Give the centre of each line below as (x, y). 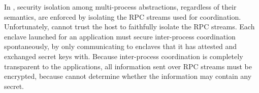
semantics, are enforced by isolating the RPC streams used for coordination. (123, 16)
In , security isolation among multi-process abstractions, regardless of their (120, 7)
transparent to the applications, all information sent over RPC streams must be (128, 66)
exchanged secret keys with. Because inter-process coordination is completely (124, 56)
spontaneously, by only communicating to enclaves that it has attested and (121, 46)
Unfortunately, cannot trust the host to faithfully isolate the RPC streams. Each (129, 27)
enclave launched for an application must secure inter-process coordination (120, 36)
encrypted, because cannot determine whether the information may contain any (128, 76)
